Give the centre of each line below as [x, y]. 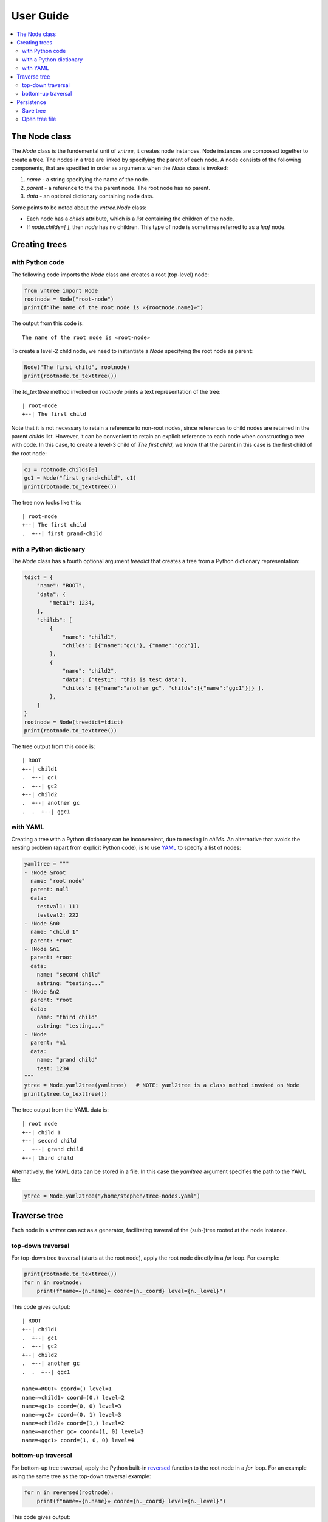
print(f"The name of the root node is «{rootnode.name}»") [114, 308]
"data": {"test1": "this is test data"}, [125, 679]
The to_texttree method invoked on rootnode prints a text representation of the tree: [116, 391]
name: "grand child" [67, 1060]
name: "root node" [58, 881]
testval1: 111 [58, 907]
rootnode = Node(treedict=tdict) [74, 722]
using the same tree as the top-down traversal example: [81, 1476]
